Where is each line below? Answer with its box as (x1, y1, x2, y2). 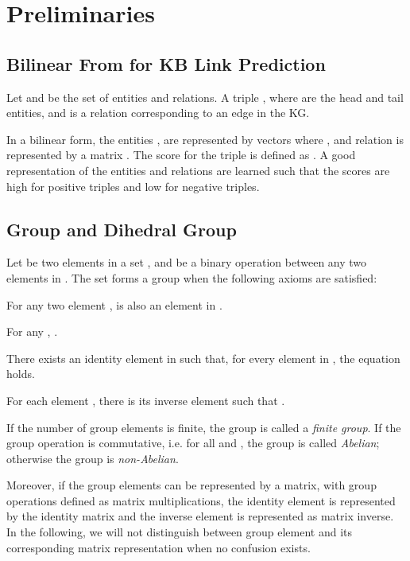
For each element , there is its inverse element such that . (6, 392, 285, 408)
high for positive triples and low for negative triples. (6, 177, 260, 194)
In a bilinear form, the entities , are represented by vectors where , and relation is (6, 131, 404, 147)
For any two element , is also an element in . (6, 296, 222, 313)
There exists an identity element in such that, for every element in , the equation (6, 349, 400, 366)
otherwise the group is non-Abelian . (6, 450, 179, 466)
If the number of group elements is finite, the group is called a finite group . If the (6, 419, 401, 435)
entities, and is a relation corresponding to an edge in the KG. (6, 104, 310, 121)
